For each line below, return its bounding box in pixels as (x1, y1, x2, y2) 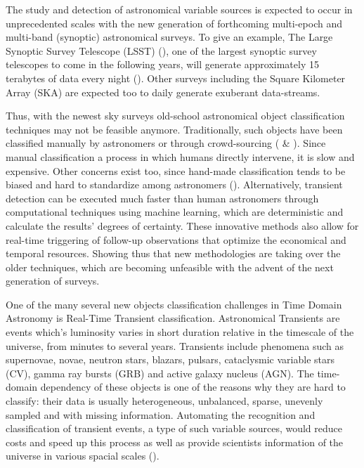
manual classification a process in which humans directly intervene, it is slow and (6, 149, 355, 164)
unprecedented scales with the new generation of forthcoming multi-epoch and (6, 15, 342, 30)
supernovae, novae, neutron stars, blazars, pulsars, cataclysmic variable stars (6, 352, 335, 367)
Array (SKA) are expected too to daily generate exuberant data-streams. (6, 84, 320, 99)
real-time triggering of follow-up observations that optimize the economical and (6, 232, 346, 247)
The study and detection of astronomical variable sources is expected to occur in (6, 2, 353, 16)
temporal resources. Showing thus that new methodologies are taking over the (6, 246, 341, 261)
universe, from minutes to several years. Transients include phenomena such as (6, 338, 344, 353)
